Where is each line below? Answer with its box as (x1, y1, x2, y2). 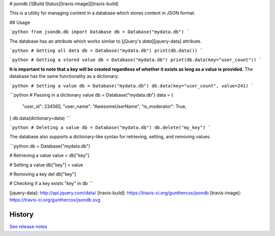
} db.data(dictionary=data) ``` (9, 115, 71, 121)
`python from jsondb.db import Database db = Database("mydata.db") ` (9, 29, 189, 35)
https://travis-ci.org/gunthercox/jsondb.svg (9, 197, 100, 203)
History (9, 210, 34, 219)
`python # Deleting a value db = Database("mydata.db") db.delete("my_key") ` (9, 125, 211, 131)
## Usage (9, 19, 31, 25)
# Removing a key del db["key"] (9, 171, 76, 178)
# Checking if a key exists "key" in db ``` (9, 181, 94, 187)
